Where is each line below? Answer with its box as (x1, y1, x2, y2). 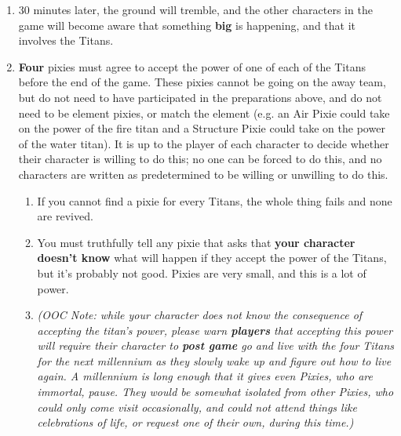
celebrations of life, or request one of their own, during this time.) (37, 414, 354, 431)
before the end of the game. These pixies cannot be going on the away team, (18, 74, 386, 90)
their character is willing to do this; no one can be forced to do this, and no (18, 151, 382, 167)
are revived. (37, 208, 93, 224)
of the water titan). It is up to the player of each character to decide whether (18, 135, 389, 151)
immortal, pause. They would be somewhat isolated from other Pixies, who (37, 383, 394, 400)
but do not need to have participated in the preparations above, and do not (18, 89, 382, 105)
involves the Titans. (18, 32, 114, 49)
